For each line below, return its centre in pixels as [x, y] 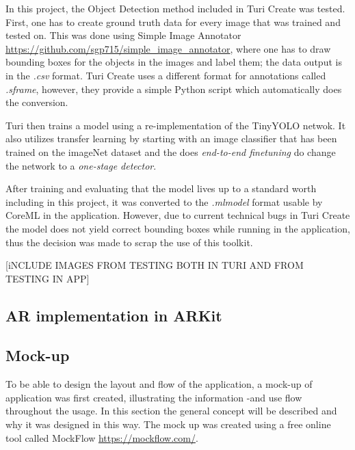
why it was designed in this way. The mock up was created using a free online [168, 424]
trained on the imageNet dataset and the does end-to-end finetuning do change [171, 151]
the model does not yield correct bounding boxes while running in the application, [178, 228]
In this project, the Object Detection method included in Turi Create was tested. [175, 8]
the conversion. [37, 102]
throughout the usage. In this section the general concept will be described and [171, 411]
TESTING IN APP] [48, 278]
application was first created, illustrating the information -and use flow [154, 397]
